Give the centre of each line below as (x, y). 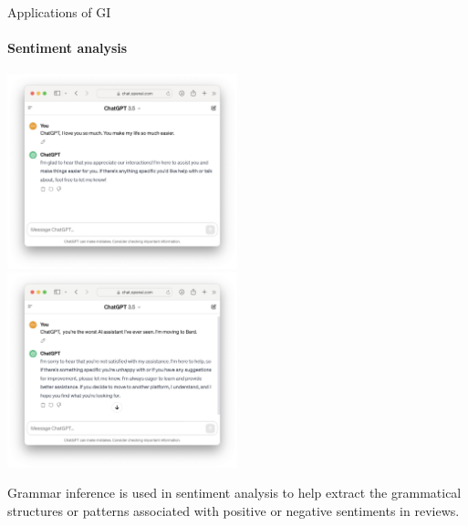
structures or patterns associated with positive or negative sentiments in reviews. (234, 510)
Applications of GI (59, 12)
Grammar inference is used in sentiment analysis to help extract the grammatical (234, 493)
